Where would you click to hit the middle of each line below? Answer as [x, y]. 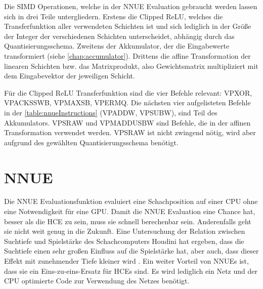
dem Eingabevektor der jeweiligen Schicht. [70, 76]
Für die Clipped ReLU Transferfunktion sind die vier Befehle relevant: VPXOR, [128, 92]
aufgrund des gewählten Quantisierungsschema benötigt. [91, 142]
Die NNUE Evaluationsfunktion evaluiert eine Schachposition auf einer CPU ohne [131, 201]
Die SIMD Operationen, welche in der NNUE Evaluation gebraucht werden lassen [131, 6]
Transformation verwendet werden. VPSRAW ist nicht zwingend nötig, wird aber [130, 132]
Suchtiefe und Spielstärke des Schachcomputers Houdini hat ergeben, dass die [124, 241]
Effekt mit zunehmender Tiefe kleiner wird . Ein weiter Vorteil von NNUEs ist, [126, 261]
